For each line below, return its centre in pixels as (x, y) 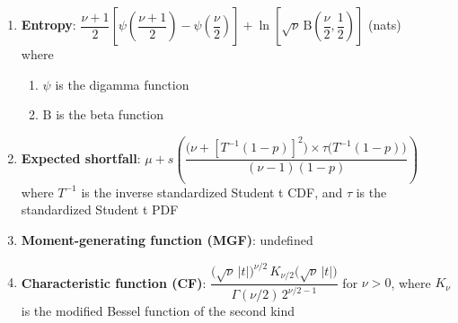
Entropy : (48, 24)
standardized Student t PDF (100, 210)
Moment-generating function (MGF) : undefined (167, 239)
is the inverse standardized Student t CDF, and (212, 192)
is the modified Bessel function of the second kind (158, 311)
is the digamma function (122, 84)
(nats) (384, 24)
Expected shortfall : (81, 157)
